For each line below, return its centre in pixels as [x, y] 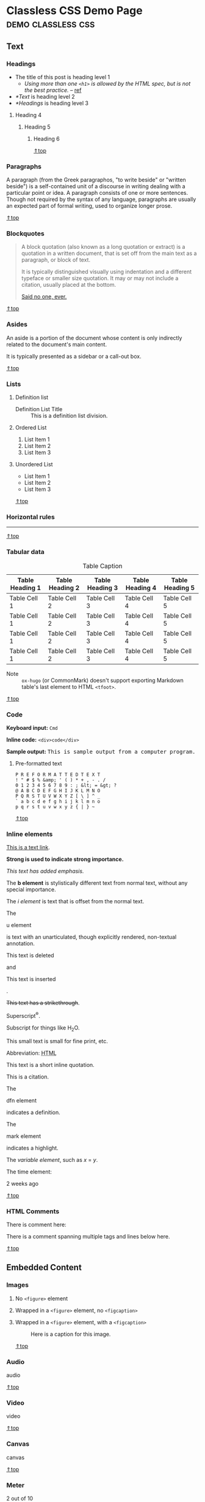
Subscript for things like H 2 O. [43, 1028]
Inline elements [30, 834]
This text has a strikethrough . [43, 1003]
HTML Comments [33, 1211]
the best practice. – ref [53, 90]
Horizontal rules [31, 517]
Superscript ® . [23, 1015]
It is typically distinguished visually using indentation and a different [106, 272]
